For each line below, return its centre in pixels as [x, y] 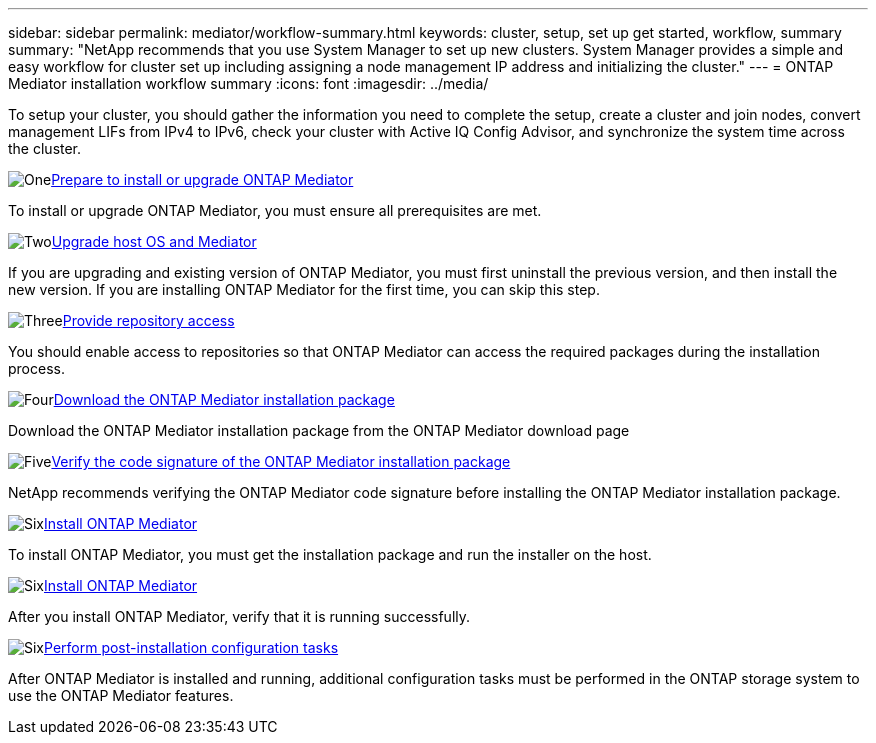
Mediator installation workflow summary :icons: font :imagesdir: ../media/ [248, 83]
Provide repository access [148, 320]
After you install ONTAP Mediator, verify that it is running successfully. [239, 616]
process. [36, 368]
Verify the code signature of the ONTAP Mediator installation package [281, 461]
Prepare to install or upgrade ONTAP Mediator [202, 179]
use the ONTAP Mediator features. [121, 695]
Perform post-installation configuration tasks [191, 647]
